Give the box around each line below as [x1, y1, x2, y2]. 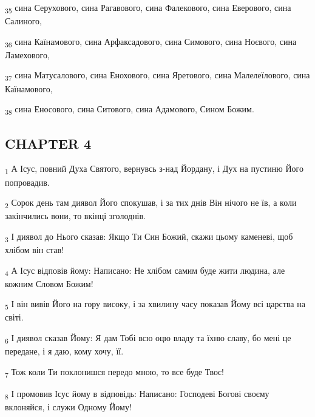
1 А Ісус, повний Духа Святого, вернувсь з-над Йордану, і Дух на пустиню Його [5, 162, 303, 177]
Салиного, [5, 15, 42, 27]
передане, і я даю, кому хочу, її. [5, 345, 124, 358]
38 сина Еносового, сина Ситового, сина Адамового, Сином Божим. [5, 103, 254, 117]
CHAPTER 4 [5, 134, 92, 152]
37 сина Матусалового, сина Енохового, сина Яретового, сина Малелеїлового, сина [5, 69, 310, 83]
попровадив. [5, 175, 50, 188]
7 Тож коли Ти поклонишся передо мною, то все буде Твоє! [5, 365, 225, 379]
